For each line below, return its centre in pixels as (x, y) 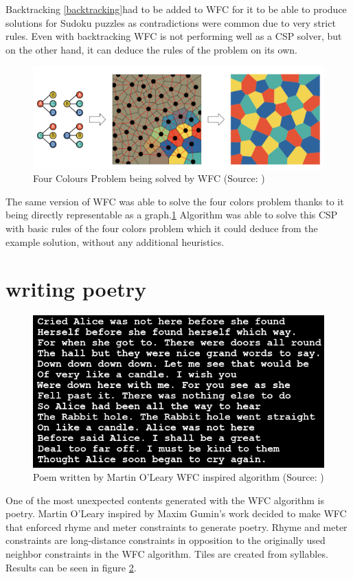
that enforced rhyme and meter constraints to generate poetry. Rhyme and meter (176, 526)
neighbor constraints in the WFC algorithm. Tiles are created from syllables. (167, 554)
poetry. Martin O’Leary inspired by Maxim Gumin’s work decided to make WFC (176, 513)
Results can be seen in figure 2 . (71, 567)
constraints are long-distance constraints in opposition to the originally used (166, 540)
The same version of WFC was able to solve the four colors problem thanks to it (175, 201)
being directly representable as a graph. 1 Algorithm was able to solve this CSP (172, 215)
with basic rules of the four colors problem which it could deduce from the (162, 228)
